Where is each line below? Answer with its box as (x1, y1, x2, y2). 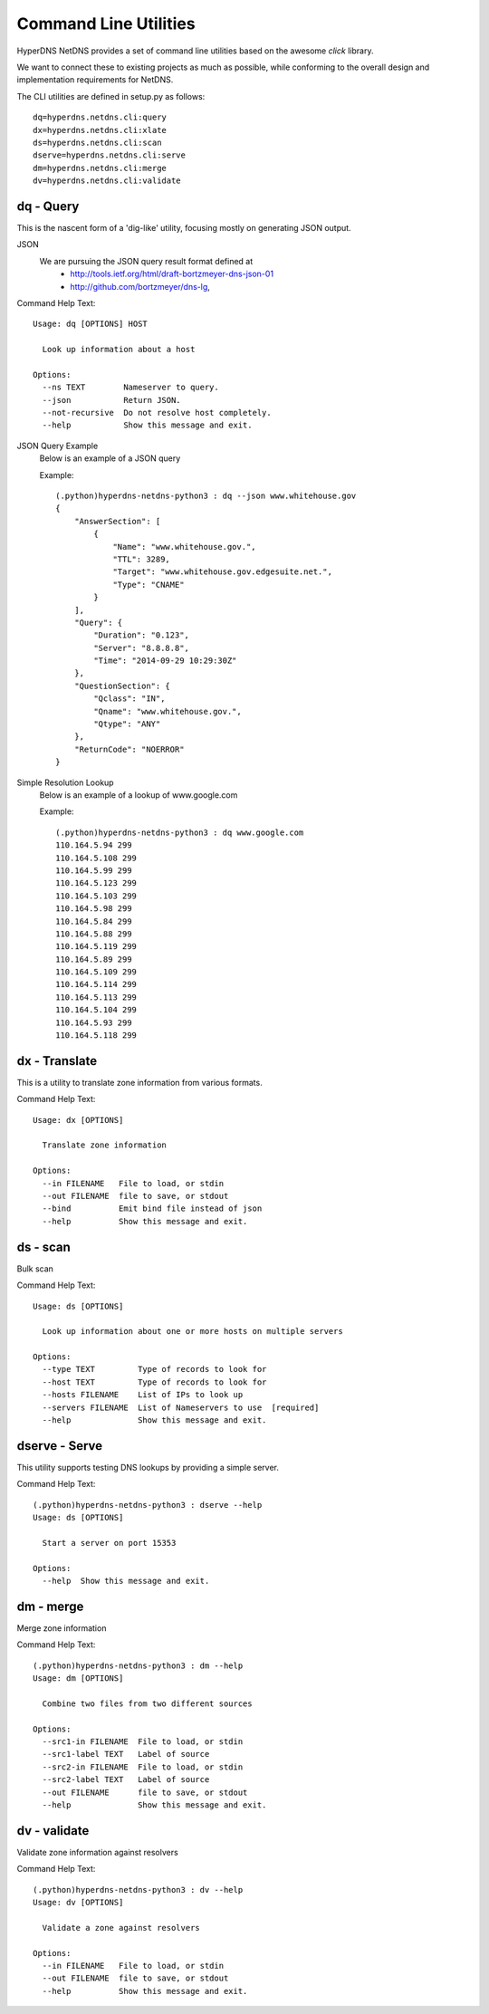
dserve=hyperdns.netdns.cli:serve (33, 150, 186, 160)
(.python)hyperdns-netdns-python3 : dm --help (33, 1660, 244, 1671)
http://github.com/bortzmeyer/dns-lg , (70, 281, 210, 292)
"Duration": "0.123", (93, 630, 190, 640)
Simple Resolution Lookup (16, 777, 114, 788)
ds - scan (16, 1239, 72, 1254)
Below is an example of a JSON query (39, 453, 181, 464)
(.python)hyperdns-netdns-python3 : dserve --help (33, 1500, 263, 1510)
